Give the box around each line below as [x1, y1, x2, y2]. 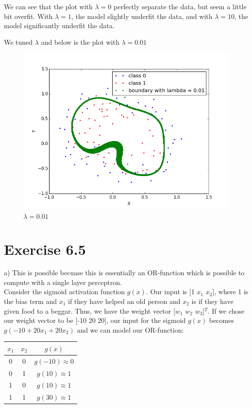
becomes [209, 315, 234, 325]
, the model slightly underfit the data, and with [71, 11, 213, 21]
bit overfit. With [4, 11, 53, 21]
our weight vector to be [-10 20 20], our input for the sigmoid [4, 315, 186, 325]
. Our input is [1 [146, 286, 195, 297]
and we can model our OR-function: [77, 324, 184, 335]
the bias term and [4, 296, 57, 306]
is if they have [191, 296, 234, 306]
